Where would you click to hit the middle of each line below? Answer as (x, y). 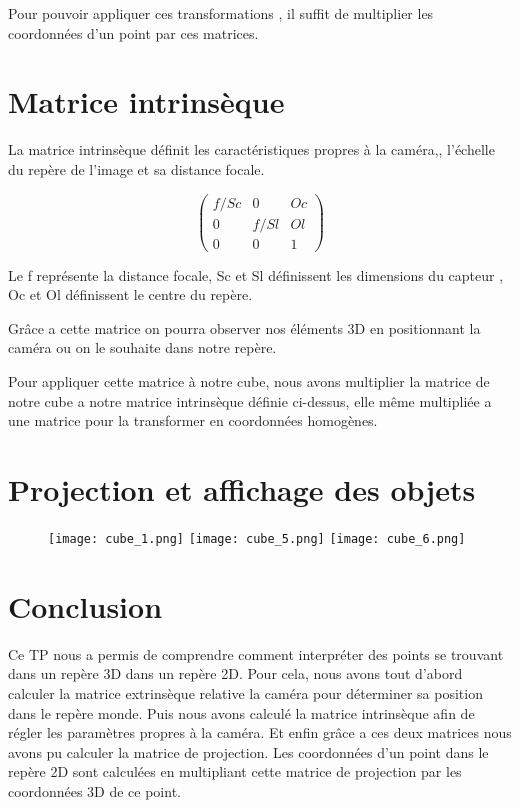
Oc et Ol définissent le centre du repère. (130, 294)
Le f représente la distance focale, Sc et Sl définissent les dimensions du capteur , (256, 274)
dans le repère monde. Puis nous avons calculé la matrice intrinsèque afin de (241, 712)
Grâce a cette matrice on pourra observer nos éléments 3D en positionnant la (244, 327)
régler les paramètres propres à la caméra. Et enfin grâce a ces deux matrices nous (260, 732)
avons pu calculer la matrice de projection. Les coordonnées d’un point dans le (248, 751)
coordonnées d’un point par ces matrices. (133, 32)
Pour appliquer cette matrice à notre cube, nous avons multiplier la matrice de (249, 381)
